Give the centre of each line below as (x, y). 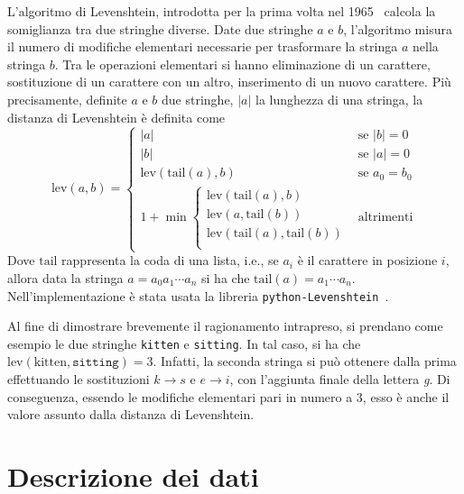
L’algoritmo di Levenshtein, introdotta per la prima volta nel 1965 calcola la (222, 11)
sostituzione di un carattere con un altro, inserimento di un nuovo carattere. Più (229, 82)
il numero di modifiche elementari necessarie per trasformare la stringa (203, 46)
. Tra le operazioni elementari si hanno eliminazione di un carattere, (242, 64)
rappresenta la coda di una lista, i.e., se (170, 260)
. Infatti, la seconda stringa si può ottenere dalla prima (305, 361)
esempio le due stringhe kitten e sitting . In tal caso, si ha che (184, 343)
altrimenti (385, 217)
